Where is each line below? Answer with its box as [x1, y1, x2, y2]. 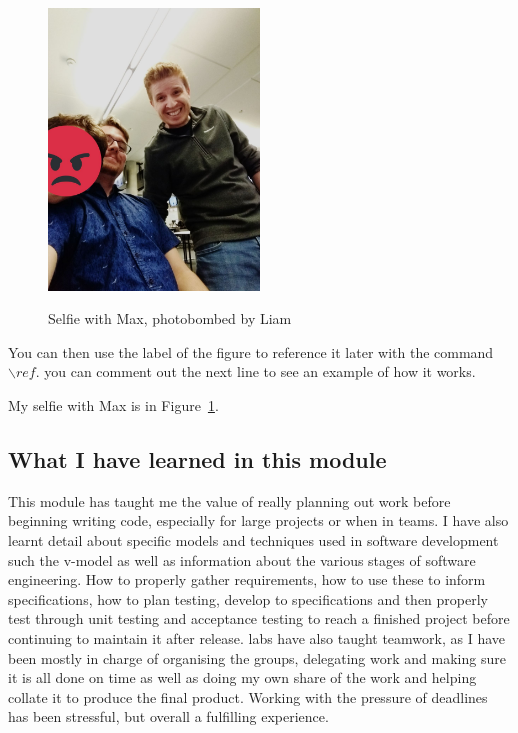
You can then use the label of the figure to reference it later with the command [8, 341, 494, 362]
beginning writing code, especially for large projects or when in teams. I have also [8, 510, 509, 531]
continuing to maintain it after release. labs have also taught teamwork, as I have [8, 627, 505, 648]
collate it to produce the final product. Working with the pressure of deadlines [8, 686, 488, 707]
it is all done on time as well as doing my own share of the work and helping [8, 667, 477, 688]
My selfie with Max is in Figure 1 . [8, 395, 219, 416]
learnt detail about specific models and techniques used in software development [8, 530, 499, 551]
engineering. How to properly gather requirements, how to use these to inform [8, 569, 486, 590]
